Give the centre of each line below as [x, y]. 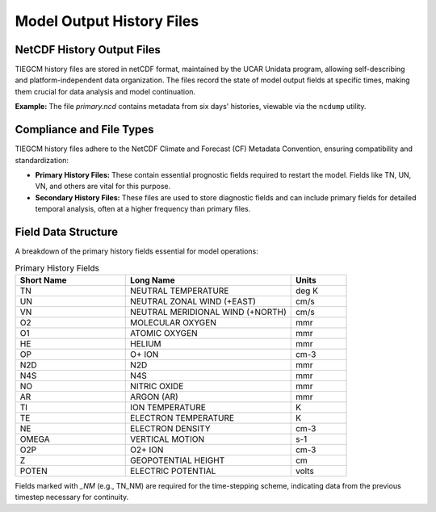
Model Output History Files [107, 21]
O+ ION [145, 354]
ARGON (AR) [155, 397]
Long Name [153, 280]
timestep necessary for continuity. [72, 497]
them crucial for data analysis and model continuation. [105, 91]
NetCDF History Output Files [88, 50]
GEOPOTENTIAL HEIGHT [178, 460]
